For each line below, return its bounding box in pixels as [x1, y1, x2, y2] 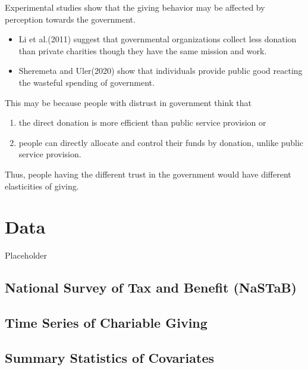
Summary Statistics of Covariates [5, 348, 214, 366]
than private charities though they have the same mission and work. [18, 44, 267, 57]
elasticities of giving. [5, 179, 79, 192]
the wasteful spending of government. [18, 76, 155, 88]
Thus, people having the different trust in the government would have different [5, 167, 291, 180]
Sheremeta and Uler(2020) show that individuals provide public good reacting [18, 64, 303, 77]
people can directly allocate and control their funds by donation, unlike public [18, 136, 304, 148]
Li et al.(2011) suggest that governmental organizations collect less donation [18, 33, 297, 45]
